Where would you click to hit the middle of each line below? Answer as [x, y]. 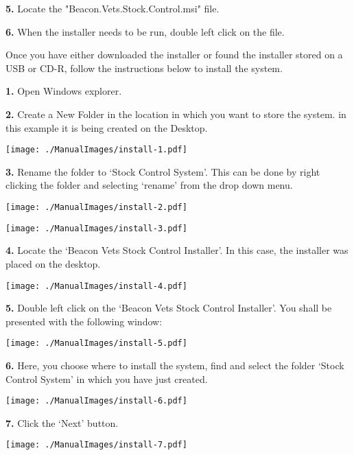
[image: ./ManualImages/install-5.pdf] [96, 343]
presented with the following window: [84, 321]
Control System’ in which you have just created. [107, 378]
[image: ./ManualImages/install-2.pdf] [96, 207]
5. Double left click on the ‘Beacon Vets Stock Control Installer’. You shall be [169, 308]
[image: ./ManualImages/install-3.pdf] [96, 228]
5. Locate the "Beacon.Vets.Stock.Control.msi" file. [113, 8]
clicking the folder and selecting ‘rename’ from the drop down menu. [149, 185]
